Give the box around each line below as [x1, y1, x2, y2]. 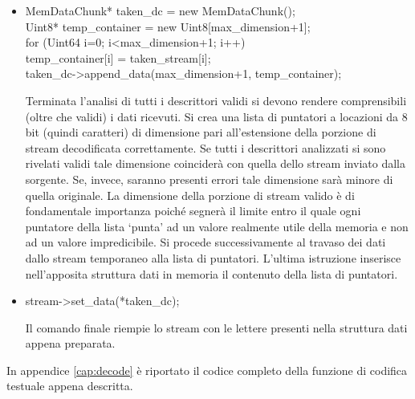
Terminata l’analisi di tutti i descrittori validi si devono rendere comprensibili [25, 92, 407, 108]
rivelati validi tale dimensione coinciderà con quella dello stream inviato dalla [25, 155, 405, 172]
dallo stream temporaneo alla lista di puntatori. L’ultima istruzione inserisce [25, 249, 401, 266]
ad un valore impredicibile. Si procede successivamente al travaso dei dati [25, 234, 386, 250]
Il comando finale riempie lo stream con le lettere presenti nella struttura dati [25, 319, 408, 336]
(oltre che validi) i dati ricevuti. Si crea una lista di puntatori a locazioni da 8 [25, 108, 408, 124]
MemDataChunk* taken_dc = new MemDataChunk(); [25, 2, 295, 18]
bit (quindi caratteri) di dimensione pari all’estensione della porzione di [25, 124, 376, 140]
